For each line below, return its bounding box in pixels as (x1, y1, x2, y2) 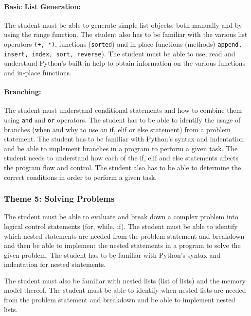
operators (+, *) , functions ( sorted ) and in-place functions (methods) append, (4, 38, 242, 49)
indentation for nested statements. (4, 259, 106, 269)
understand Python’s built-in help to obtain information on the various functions (4, 58, 246, 68)
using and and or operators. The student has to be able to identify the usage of (4, 114, 241, 124)
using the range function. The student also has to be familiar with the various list (4, 29, 248, 39)
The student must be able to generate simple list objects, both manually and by (4, 19, 242, 30)
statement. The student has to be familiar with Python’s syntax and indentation (4, 134, 244, 144)
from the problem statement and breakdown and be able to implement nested (4, 295, 235, 305)
